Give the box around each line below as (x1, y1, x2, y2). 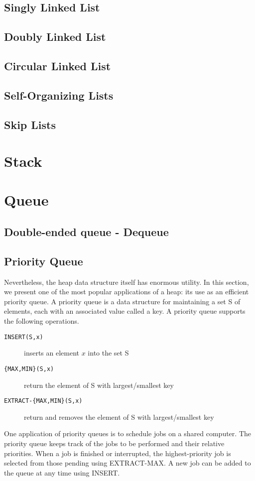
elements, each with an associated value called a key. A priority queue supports (4, 306, 246, 316)
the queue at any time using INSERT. (4, 467, 120, 478)
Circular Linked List (4, 58, 111, 73)
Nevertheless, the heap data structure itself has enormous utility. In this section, (4, 276, 249, 287)
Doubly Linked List (4, 29, 106, 44)
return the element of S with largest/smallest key (24, 379, 174, 390)
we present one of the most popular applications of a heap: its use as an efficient (4, 286, 249, 297)
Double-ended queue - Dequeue (4, 224, 169, 240)
